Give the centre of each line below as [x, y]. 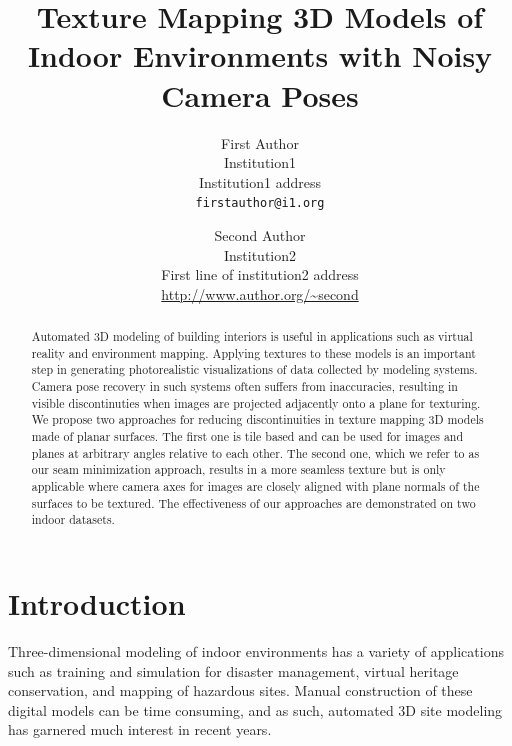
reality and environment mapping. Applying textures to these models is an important [253, 352]
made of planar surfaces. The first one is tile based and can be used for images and [247, 436]
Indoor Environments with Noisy [260, 55]
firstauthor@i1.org [260, 203]
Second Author [260, 234]
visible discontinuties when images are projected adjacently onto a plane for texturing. [256, 402]
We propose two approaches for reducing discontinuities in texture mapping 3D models [257, 419]
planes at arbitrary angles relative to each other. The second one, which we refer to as [255, 452]
